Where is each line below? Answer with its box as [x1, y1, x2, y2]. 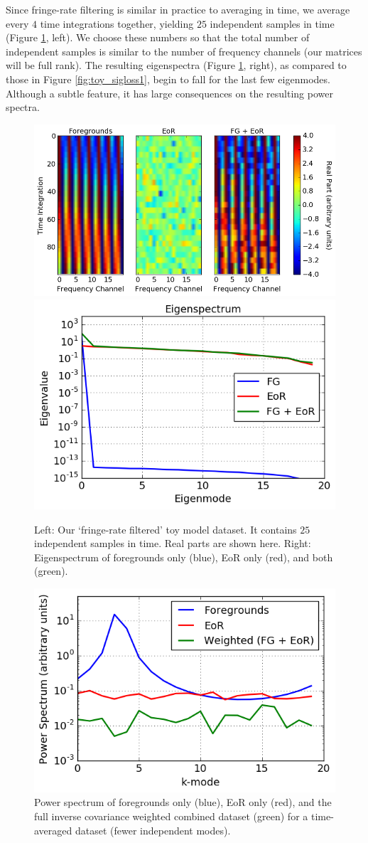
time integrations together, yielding [40, 16, 194, 31]
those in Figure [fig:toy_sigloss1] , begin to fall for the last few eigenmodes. [6, 71, 330, 86]
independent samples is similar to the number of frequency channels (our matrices [6, 43, 362, 58]
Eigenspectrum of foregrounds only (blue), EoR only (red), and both [34, 549, 333, 564]
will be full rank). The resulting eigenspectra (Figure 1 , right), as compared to [6, 58, 347, 73]
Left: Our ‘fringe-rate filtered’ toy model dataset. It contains [34, 521, 297, 536]
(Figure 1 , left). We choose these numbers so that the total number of [6, 30, 310, 45]
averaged [34, 822, 72, 837]
